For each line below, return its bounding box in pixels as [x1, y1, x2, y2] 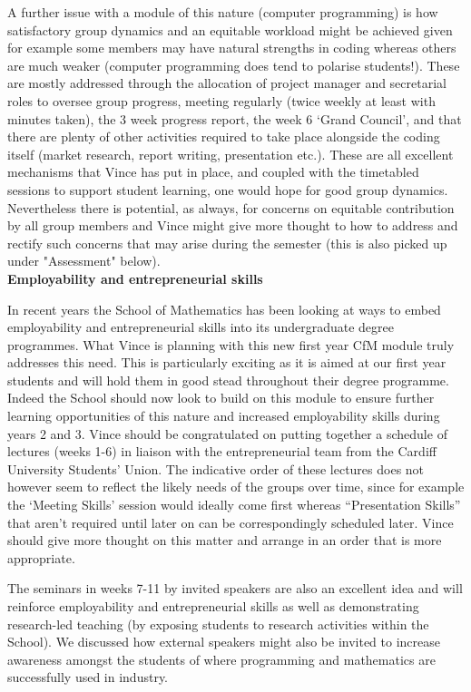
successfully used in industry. [7, 668, 169, 687]
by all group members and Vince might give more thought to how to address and [7, 216, 458, 235]
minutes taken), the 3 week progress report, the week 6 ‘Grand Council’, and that [7, 109, 462, 128]
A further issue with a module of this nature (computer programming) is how [7, 3, 438, 21]
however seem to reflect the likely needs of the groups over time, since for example [7, 477, 465, 496]
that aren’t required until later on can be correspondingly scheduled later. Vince [7, 512, 454, 531]
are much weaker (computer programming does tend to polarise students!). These [7, 55, 460, 74]
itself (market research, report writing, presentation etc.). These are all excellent [7, 144, 454, 163]
